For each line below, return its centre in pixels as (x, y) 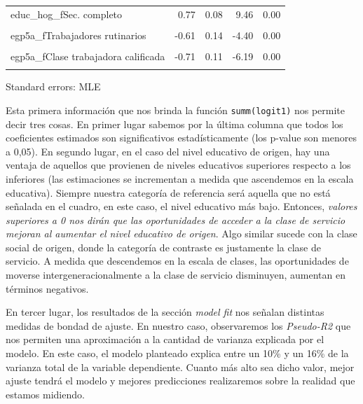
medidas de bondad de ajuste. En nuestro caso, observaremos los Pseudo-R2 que (178, 325)
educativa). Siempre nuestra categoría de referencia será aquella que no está (168, 192)
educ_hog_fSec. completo (67, 14)
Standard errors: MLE (53, 86)
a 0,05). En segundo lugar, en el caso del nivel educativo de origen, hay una (168, 151)
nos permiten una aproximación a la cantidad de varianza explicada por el (165, 339)
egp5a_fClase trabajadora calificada (88, 56)
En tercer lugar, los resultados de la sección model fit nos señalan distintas (165, 312)
